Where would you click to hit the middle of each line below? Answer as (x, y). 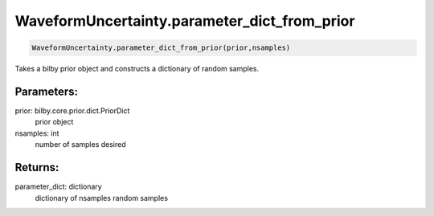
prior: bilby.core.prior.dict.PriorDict (72, 111)
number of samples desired (80, 145)
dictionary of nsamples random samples (102, 198)
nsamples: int (37, 133)
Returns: (37, 167)
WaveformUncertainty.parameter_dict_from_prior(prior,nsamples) (161, 48)
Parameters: (46, 91)
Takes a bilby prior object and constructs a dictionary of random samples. (137, 69)
